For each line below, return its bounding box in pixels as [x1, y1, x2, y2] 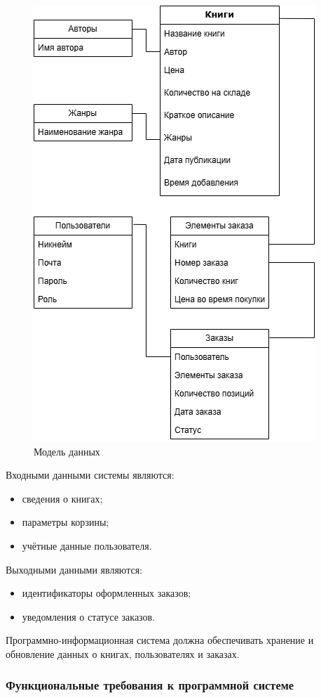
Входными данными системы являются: [6, 467, 175, 482]
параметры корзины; [22, 515, 109, 529]
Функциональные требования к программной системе [6, 676, 294, 694]
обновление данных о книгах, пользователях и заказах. [6, 646, 240, 661]
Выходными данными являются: [6, 562, 142, 576]
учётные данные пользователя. [22, 538, 152, 552]
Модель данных [34, 444, 100, 458]
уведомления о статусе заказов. [22, 609, 156, 623]
